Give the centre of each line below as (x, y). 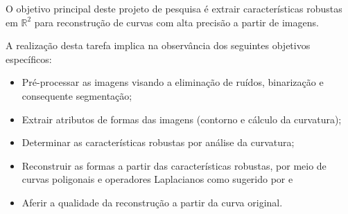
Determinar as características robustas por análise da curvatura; (158, 142)
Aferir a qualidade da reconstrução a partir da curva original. (152, 202)
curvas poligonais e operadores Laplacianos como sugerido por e (157, 179)
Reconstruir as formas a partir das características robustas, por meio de (174, 165)
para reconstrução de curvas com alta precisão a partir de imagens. (176, 22)
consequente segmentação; (77, 95)
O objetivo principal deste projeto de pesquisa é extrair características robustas (174, 8)
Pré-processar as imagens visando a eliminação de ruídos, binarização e (173, 82)
